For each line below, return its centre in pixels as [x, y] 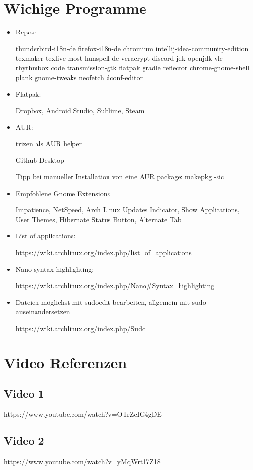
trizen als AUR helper [49, 143]
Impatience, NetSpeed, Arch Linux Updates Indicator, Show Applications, [127, 210]
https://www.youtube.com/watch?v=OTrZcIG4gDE [83, 414]
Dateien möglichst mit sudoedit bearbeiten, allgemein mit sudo [111, 302]
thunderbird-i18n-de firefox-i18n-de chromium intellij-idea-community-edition [132, 48]
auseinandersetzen [43, 312]
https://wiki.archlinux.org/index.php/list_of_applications [104, 252]
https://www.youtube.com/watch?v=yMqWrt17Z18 [82, 461]
